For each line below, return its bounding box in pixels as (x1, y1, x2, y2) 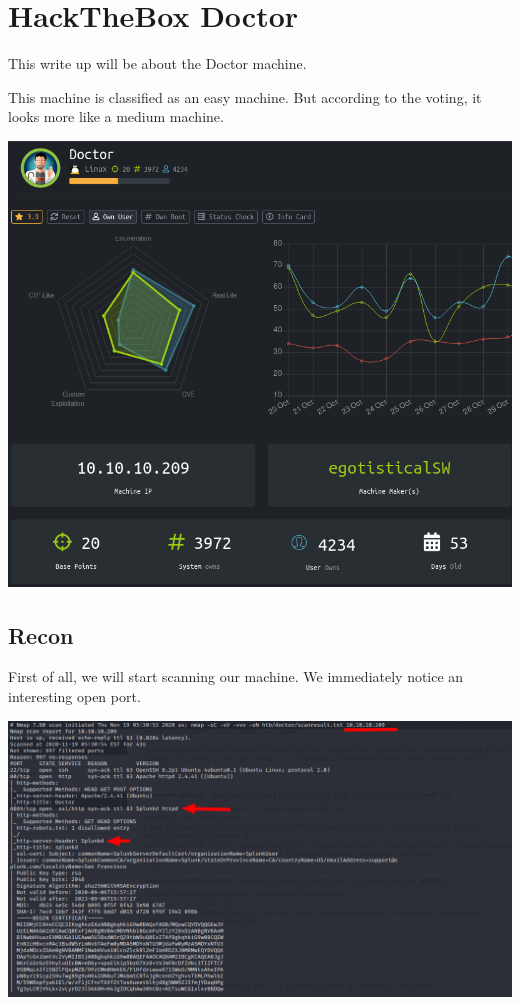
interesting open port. (8, 686, 141, 707)
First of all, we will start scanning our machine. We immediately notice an (8, 666, 464, 687)
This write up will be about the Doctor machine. (8, 53, 307, 74)
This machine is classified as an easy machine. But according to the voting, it (8, 86, 482, 107)
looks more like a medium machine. (8, 106, 224, 127)
